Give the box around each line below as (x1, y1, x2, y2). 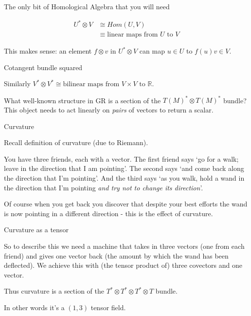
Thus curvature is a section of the (4, 286, 105, 296)
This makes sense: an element (4, 46, 92, 56)
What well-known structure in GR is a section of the (4, 95, 161, 105)
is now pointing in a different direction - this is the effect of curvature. (4, 208, 213, 218)
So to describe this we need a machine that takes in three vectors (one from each (4, 241, 245, 251)
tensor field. (90, 302, 126, 312)
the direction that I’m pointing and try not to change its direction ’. (4, 182, 203, 192)
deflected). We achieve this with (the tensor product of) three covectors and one (4, 260, 242, 270)
